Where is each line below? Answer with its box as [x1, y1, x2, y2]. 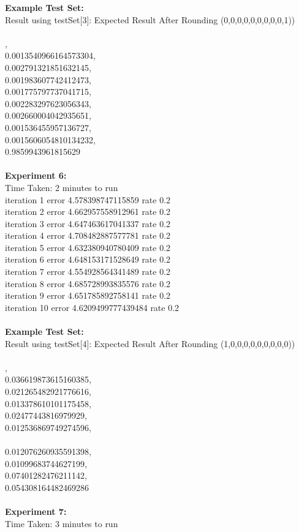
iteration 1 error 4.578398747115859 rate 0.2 [5, 193, 171, 206]
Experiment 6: [5, 169, 67, 182]
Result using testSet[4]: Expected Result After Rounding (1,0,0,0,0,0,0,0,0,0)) [5, 337, 295, 350]
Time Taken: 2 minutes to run [5, 181, 118, 193]
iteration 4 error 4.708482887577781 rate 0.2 [5, 229, 171, 242]
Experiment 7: [5, 504, 67, 517]
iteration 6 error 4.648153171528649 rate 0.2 [5, 253, 171, 266]
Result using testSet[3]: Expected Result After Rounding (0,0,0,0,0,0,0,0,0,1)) [5, 13, 295, 26]
